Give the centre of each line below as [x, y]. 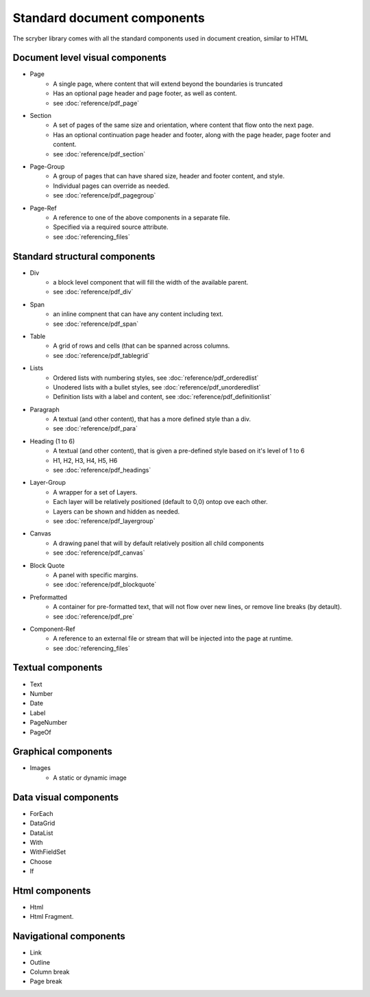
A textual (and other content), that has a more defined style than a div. [152, 419]
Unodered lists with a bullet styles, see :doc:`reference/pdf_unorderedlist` [157, 387]
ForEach [42, 813]
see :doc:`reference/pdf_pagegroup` [104, 195]
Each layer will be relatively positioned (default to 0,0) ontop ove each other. [160, 502]
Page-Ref [44, 208]
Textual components [58, 668]
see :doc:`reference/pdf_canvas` [99, 553]
